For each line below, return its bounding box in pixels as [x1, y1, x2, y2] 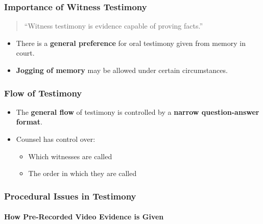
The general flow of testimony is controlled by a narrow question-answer [16, 106, 259, 117]
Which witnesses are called [28, 151, 112, 161]
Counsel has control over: [16, 134, 95, 144]
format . [16, 116, 42, 127]
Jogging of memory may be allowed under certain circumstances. [16, 65, 228, 75]
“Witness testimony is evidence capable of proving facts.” [24, 20, 203, 31]
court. [16, 47, 35, 58]
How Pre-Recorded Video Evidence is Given [4, 211, 164, 222]
